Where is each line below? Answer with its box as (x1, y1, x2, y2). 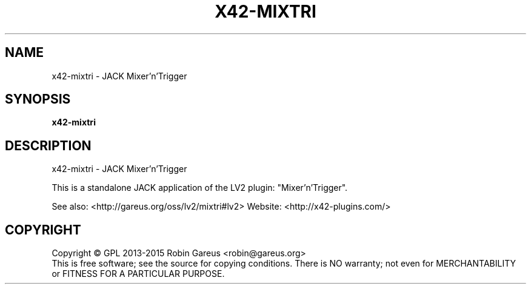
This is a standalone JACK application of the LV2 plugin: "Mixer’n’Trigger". (52, 182, 348, 193)
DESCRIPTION (5, 138, 92, 153)
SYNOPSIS (5, 91, 71, 107)
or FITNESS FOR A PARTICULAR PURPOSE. (52, 268, 225, 279)
